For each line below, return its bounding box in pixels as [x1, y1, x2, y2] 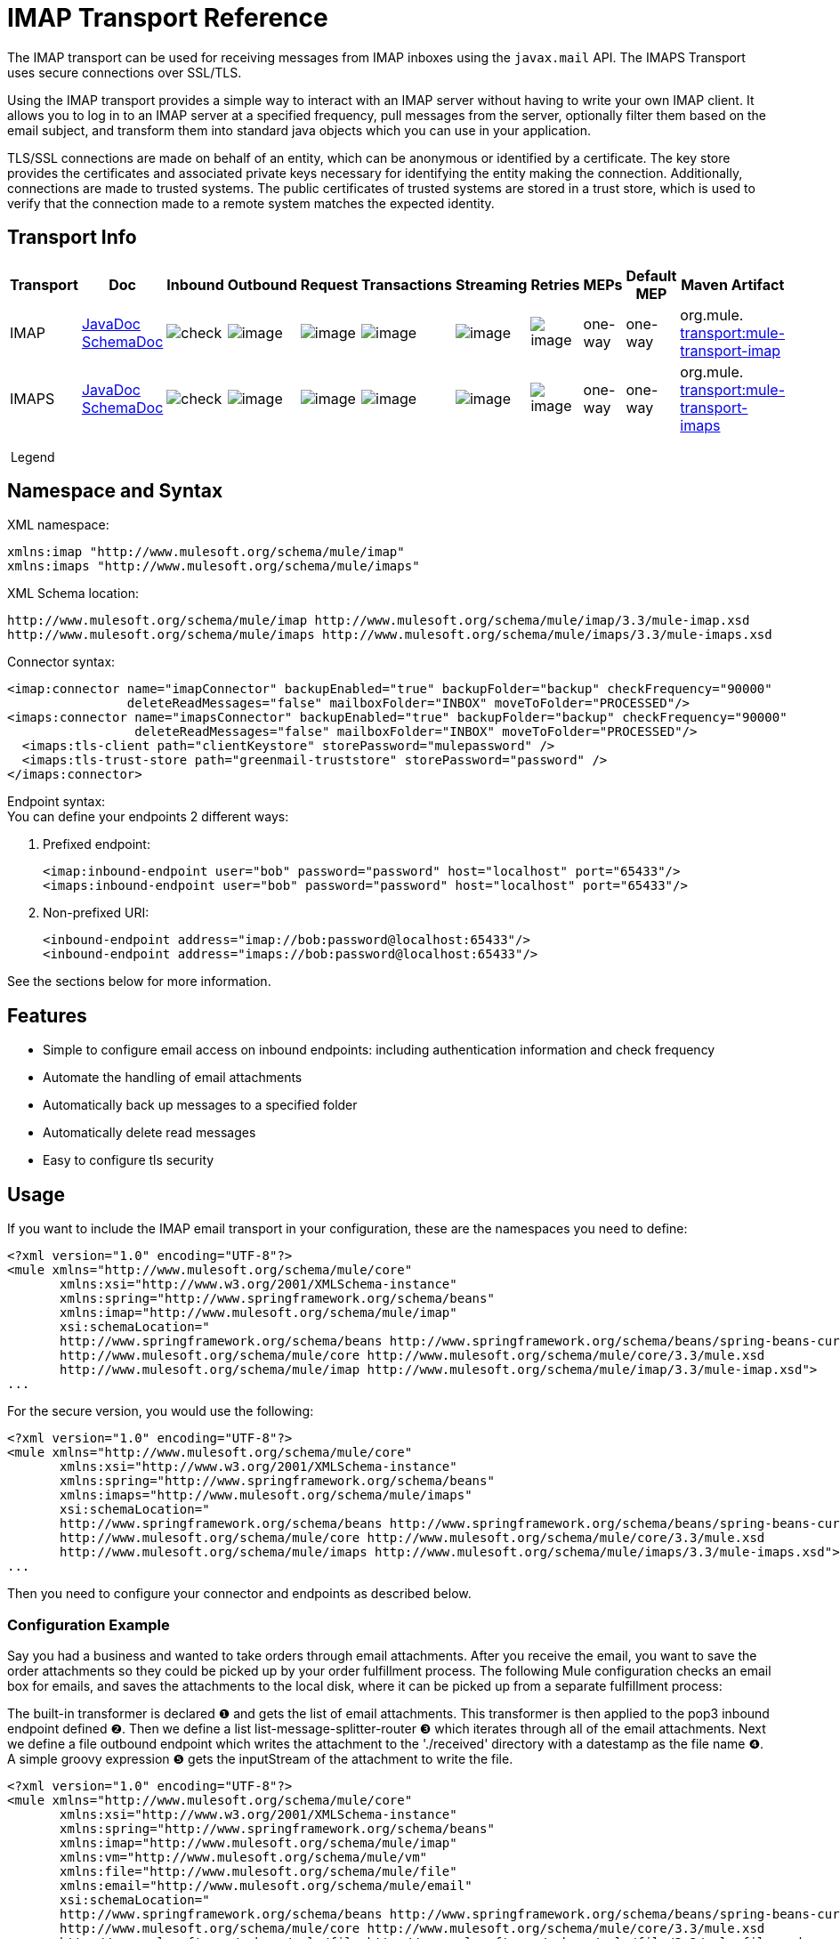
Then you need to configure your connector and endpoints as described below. [7, 1586, 472, 1602]
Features [7, 1004, 87, 1027]
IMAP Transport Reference [7, 3, 328, 33]
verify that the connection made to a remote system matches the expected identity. [7, 195, 495, 211]
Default [626, 266, 677, 285]
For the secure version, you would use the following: [7, 1403, 314, 1419]
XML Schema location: [7, 586, 139, 602]
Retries [530, 275, 580, 294]
